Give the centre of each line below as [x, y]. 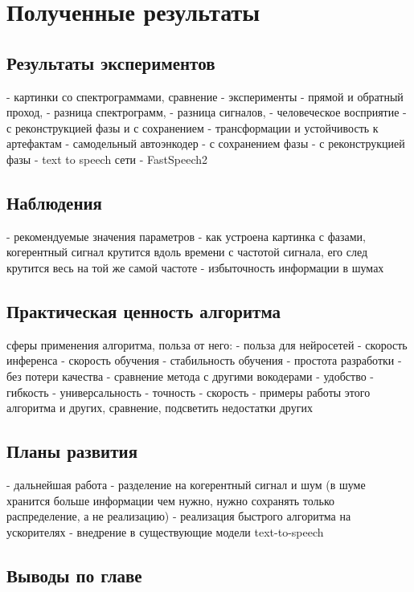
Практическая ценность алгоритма [144, 310]
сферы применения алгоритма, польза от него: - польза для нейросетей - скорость [207, 344]
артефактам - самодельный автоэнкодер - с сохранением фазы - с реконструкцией [206, 143]
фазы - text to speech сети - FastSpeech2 [107, 159]
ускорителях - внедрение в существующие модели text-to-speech [165, 531]
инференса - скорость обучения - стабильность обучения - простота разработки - [204, 360]
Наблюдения [54, 202]
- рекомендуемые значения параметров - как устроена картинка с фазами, [186, 236]
